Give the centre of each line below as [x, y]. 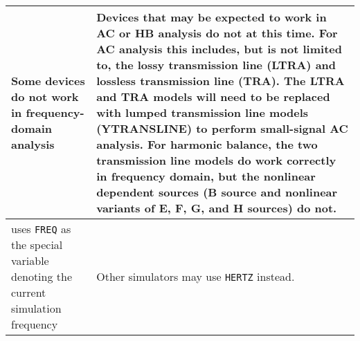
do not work [45, 96]
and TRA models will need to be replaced [213, 96]
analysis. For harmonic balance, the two [207, 144]
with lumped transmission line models [202, 112]
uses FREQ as [41, 229]
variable [30, 260]
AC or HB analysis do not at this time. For [217, 33]
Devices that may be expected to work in [211, 17]
